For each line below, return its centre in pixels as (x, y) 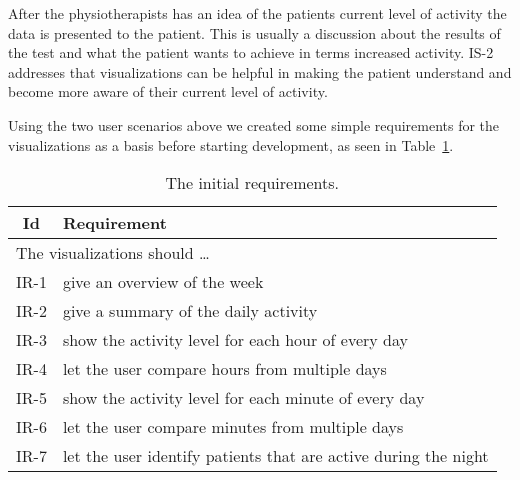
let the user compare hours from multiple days (224, 369)
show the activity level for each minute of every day (243, 398)
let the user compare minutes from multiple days (233, 427)
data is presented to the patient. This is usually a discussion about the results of (254, 32)
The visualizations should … (113, 253)
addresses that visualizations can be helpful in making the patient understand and (260, 71)
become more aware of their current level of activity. (168, 91)
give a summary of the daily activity (190, 311)
